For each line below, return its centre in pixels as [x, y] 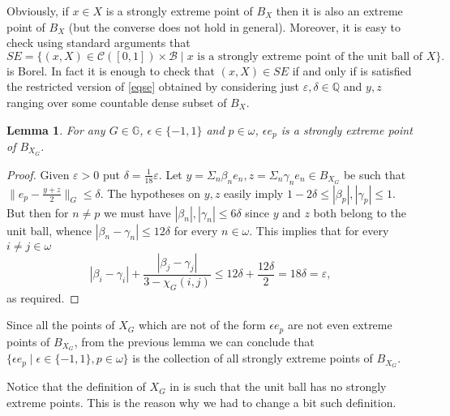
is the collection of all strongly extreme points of [253, 358]
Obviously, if [38, 11]
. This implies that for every [319, 230]
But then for [38, 212]
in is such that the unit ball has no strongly [278, 386]
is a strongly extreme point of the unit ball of [310, 56]
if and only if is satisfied [352, 70]
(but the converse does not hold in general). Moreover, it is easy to [234, 26]
